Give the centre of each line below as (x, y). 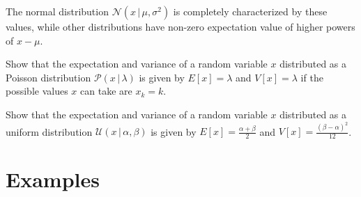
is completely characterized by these (250, 11)
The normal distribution (57, 11)
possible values (37, 91)
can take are (106, 91)
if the (312, 77)
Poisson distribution (48, 77)
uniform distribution (49, 131)
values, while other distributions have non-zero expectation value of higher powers (180, 26)
